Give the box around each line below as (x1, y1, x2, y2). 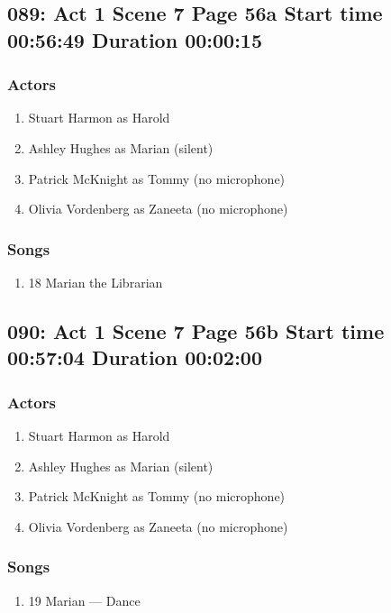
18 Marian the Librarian (28, 272, 163, 291)
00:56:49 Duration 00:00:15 (7, 25, 262, 53)
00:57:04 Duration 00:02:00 (7, 343, 262, 371)
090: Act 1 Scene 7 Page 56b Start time (7, 316, 385, 344)
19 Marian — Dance (28, 590, 141, 609)
